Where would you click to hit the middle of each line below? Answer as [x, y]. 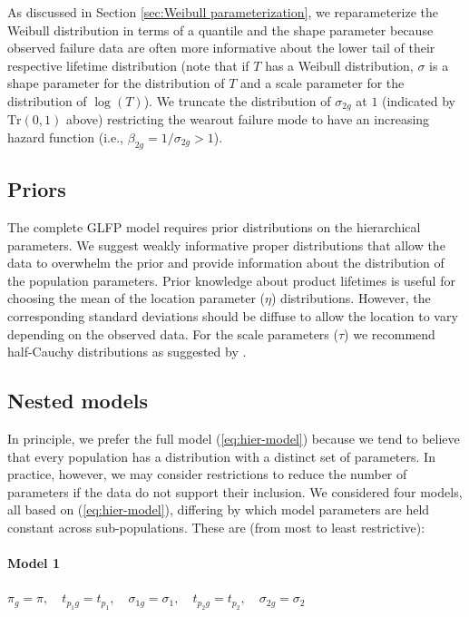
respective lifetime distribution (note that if [128, 65]
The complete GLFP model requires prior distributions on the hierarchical [214, 227]
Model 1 [34, 563]
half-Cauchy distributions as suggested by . [127, 352]
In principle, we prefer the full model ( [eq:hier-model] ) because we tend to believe [234, 438]
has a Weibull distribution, [339, 65]
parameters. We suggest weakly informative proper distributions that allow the [226, 245]
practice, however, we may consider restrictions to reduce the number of [207, 474]
